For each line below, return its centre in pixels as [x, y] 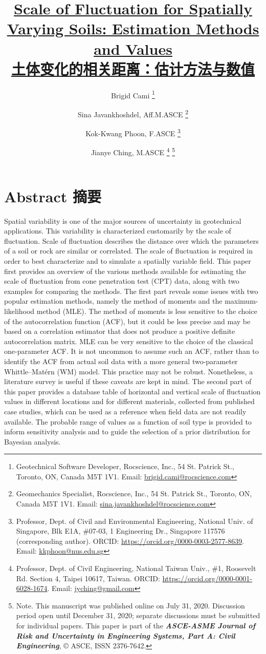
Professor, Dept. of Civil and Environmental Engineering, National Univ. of [135, 521]
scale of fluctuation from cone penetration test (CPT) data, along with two [122, 281]
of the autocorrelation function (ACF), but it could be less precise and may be [127, 321]
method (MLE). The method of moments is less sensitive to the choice [147, 311]
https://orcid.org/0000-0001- [207, 578]
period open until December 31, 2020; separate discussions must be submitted [138, 615]
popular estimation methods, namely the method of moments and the [113, 301]
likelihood [19, 311]
